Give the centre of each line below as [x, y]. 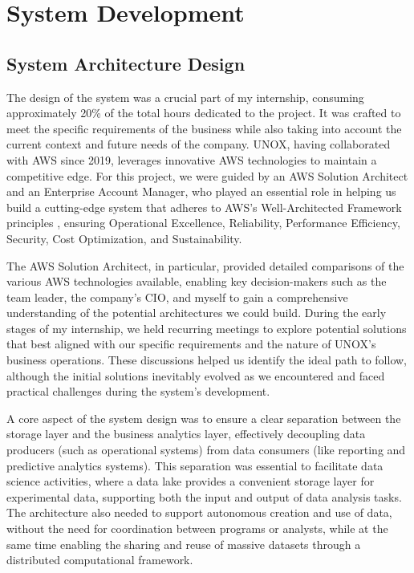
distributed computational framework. [100, 560]
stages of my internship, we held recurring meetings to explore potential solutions [207, 328]
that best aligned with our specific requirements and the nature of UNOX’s [191, 344]
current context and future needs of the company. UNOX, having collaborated [199, 144]
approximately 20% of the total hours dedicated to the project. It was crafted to [204, 113]
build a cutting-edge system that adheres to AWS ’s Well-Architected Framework [204, 207]
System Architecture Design [126, 63]
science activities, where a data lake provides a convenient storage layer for [191, 481]
